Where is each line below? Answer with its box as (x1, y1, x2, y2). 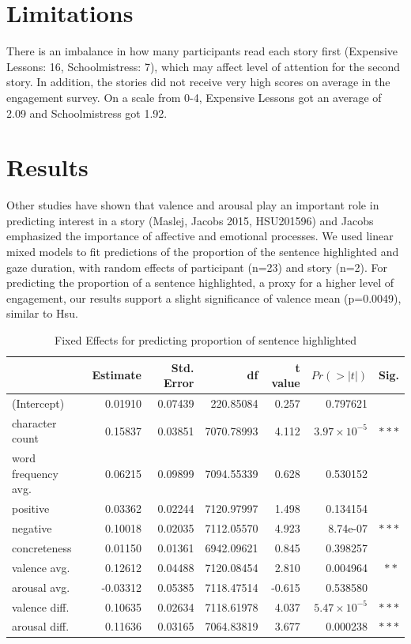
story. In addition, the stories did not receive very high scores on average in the (6, 73, 390, 90)
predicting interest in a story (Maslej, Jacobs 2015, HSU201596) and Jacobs (6, 212, 374, 228)
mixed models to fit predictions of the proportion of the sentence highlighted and (6, 243, 399, 259)
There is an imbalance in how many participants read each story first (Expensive (6, 43, 398, 59)
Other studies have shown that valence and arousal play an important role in (6, 197, 379, 213)
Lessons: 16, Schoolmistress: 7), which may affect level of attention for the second (6, 58, 401, 74)
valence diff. (12, 598, 70, 615)
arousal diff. (12, 618, 70, 635)
